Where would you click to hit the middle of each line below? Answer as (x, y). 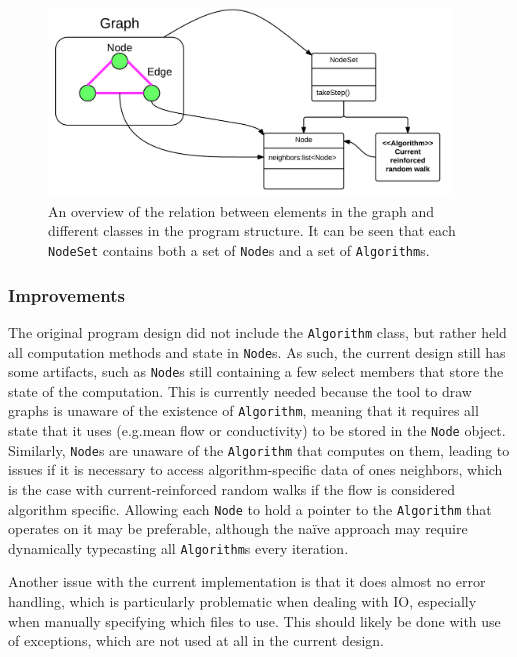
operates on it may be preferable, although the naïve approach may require (238, 528)
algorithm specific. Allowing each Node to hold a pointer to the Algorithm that (250, 508)
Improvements (66, 294)
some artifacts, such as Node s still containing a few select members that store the (256, 371)
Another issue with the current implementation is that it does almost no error (247, 581)
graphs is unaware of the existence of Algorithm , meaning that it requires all (243, 410)
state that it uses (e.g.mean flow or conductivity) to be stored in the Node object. (257, 430)
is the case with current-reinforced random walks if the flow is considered (232, 488)
